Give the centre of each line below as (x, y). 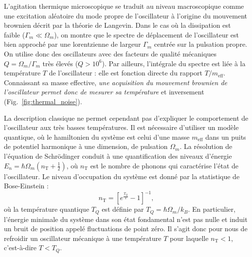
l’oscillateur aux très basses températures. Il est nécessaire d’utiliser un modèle (121, 127)
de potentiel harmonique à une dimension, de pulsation (86, 146)
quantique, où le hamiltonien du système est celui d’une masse (97, 137)
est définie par (123, 209)
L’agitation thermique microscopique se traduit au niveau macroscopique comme (124, 6)
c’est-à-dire (20, 248)
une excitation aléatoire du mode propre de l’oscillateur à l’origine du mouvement (126, 15)
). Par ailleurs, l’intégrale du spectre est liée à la (174, 63)
